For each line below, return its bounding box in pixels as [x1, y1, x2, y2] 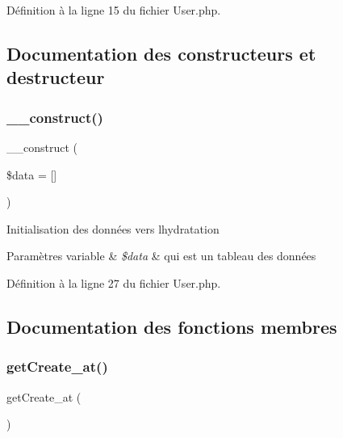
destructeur [6, 65, 105, 90]
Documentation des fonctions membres [6, 314, 337, 339]
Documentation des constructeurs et [6, 40, 316, 65]
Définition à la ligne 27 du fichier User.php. [6, 274, 221, 291]
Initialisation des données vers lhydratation [6, 220, 220, 237]
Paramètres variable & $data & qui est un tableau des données [6, 247, 316, 264]
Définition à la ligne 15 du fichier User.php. [6, 2, 221, 18]
